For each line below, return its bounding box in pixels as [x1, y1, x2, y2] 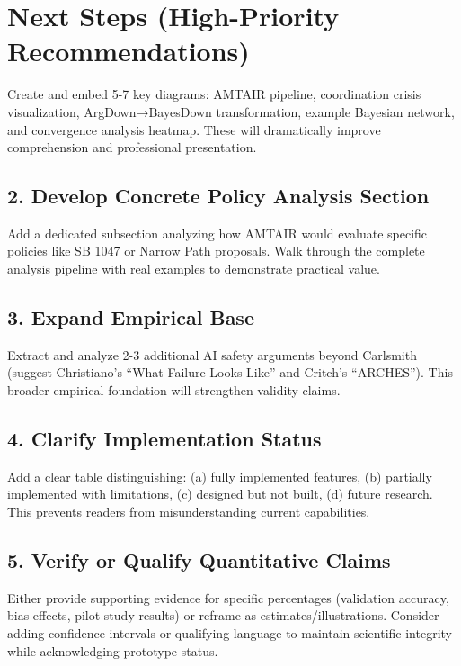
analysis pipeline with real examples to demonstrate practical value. [7, 259, 380, 278]
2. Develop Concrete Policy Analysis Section [7, 182, 430, 210]
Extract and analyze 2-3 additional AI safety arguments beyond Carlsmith [7, 345, 417, 364]
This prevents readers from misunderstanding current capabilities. [7, 502, 370, 521]
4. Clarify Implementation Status [7, 425, 322, 453]
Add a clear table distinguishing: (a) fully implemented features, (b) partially [7, 466, 432, 485]
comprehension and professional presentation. [7, 138, 257, 157]
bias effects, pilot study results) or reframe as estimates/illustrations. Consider [7, 606, 439, 625]
